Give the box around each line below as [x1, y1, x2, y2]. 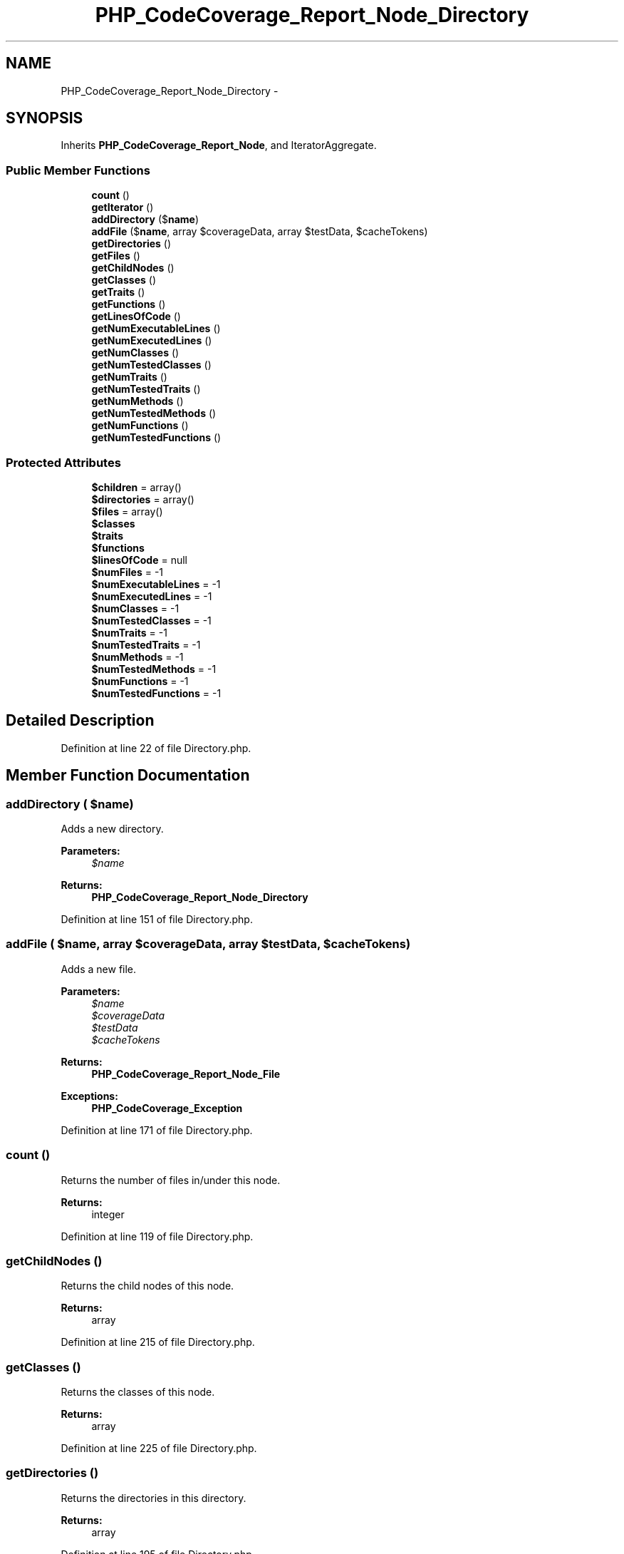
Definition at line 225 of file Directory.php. [61, 1442, 257, 1454]
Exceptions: [61, 1089, 118, 1102]
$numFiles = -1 [91, 565, 164, 578]
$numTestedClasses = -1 [91, 614, 212, 627]
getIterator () [91, 201, 154, 214]
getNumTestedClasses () [91, 359, 212, 371]
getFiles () [91, 249, 140, 262]
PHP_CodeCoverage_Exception [91, 1101, 243, 1114]
